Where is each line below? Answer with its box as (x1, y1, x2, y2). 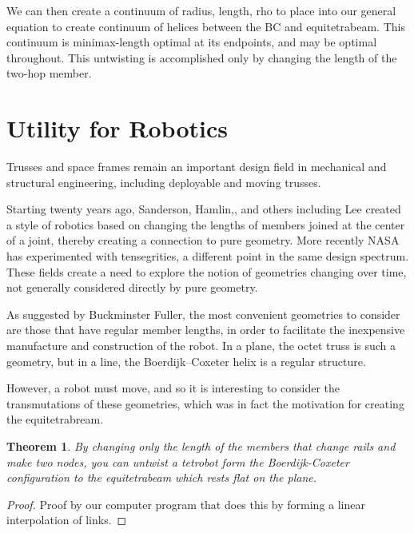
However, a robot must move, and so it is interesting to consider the (6, 380, 340, 396)
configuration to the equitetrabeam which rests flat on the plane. (6, 469, 317, 486)
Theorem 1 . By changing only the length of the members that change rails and (6, 438, 396, 454)
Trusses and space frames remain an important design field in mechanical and (6, 158, 387, 175)
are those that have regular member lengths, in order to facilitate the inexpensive (6, 321, 405, 338)
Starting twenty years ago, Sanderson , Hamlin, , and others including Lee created (6, 201, 401, 217)
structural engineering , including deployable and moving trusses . (6, 173, 321, 190)
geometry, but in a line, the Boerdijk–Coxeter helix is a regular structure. (6, 352, 366, 369)
